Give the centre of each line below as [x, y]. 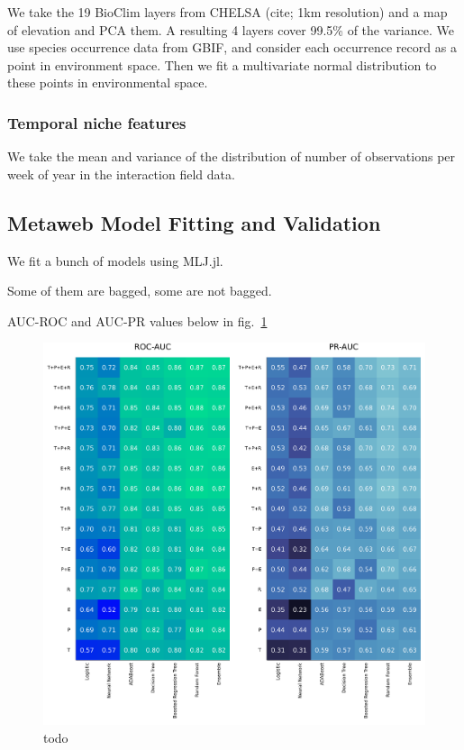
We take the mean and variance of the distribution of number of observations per [232, 156]
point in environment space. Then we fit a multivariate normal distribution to [222, 64]
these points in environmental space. [108, 82]
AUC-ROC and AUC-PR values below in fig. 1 [137, 320]
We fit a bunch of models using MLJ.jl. [115, 260]
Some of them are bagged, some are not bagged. [140, 291]
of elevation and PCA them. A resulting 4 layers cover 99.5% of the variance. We [231, 29]
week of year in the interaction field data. [121, 174]
